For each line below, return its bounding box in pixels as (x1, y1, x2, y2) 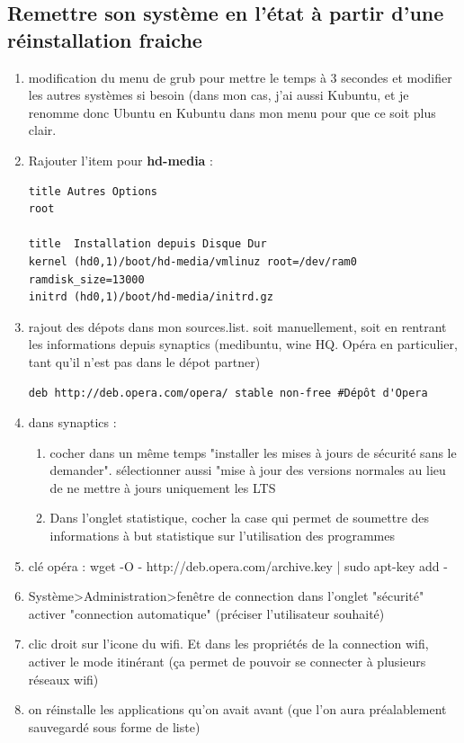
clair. (28, 121, 57, 139)
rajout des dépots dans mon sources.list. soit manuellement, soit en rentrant (28, 317, 447, 336)
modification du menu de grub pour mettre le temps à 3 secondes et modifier (28, 67, 452, 86)
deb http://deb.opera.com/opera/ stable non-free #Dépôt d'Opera (28, 386, 428, 399)
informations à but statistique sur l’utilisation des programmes (49, 526, 395, 545)
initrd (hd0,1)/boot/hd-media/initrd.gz (28, 291, 273, 304)
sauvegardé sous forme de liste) (28, 717, 201, 736)
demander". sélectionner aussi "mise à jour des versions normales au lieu (49, 461, 446, 479)
